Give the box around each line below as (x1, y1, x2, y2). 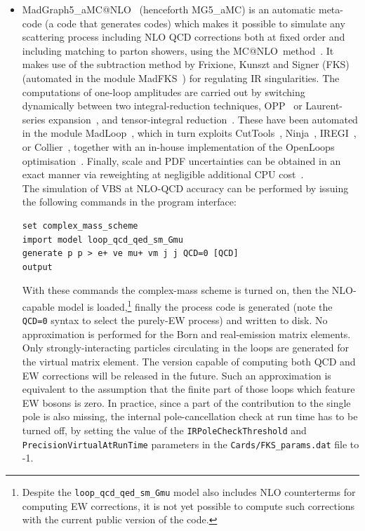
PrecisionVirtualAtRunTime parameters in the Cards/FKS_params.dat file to (22, 436, 359, 451)
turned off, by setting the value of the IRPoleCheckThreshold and (22, 422, 307, 437)
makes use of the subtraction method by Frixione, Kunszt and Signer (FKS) (22, 57, 350, 72)
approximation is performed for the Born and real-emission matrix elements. (22, 326, 351, 341)
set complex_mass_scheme (22, 220, 138, 231)
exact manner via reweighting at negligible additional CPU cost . (22, 167, 304, 182)
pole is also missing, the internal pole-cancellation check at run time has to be (22, 409, 358, 424)
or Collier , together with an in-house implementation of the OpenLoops (22, 139, 335, 154)
